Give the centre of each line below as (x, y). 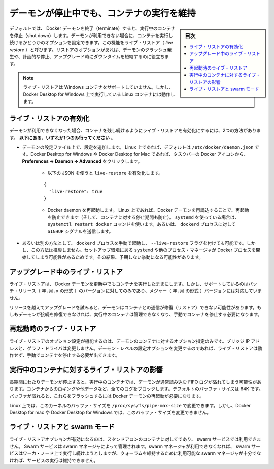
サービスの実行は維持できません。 (63, 460)
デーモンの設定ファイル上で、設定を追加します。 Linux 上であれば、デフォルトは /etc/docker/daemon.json (138, 147)
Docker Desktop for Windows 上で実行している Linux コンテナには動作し (99, 94)
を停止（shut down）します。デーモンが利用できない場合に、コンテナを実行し (91, 35)
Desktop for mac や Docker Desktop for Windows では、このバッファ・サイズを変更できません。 (110, 412)
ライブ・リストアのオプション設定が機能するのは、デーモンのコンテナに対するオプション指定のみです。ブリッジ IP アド (135, 341)
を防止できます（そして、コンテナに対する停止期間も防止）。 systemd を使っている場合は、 (143, 217)
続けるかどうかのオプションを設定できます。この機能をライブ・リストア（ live (91, 43)
